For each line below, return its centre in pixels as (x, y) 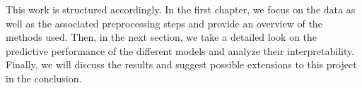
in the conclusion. (44, 78)
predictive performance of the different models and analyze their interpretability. (180, 50)
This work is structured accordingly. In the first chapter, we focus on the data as (181, 9)
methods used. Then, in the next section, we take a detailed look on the (162, 37)
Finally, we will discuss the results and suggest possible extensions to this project (181, 64)
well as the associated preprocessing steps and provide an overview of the (164, 23)
